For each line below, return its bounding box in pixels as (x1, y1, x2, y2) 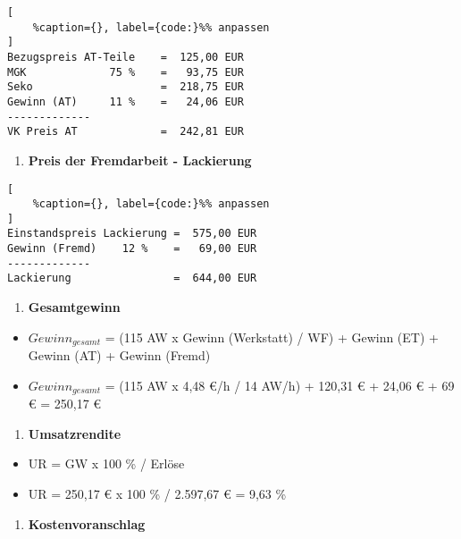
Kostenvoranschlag (28, 514, 146, 533)
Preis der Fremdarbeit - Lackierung (28, 150, 252, 169)
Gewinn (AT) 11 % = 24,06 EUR (7, 95, 244, 108)
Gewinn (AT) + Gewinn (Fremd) (28, 346, 211, 365)
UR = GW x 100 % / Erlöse (28, 454, 185, 473)
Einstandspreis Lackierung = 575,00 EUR (7, 227, 257, 240)
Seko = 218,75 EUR (7, 80, 244, 94)
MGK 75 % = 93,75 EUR (7, 65, 244, 79)
